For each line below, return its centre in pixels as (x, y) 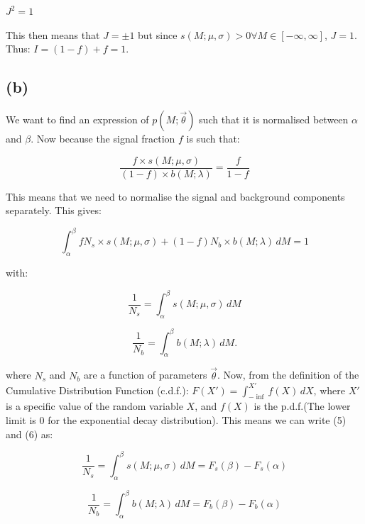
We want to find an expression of (77, 119)
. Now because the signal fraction (103, 138)
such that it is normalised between (274, 119)
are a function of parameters (145, 375)
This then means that (53, 34)
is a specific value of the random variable (94, 406)
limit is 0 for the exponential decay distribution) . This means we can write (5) (176, 420)
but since (158, 34)
